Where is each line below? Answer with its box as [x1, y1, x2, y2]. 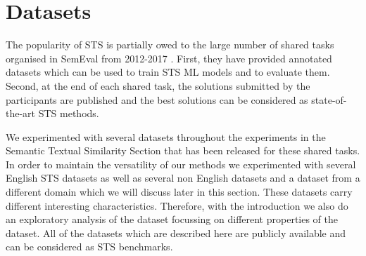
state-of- [311, 92, 347, 107]
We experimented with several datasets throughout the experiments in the [6, 129, 326, 144]
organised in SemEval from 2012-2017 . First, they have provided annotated [6, 50, 332, 65]
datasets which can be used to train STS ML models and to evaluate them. [6, 65, 330, 79]
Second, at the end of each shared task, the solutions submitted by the [6, 78, 310, 93]
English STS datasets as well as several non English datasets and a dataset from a [6, 170, 360, 185]
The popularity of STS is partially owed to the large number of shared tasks [6, 37, 334, 52]
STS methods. [38, 106, 99, 121]
